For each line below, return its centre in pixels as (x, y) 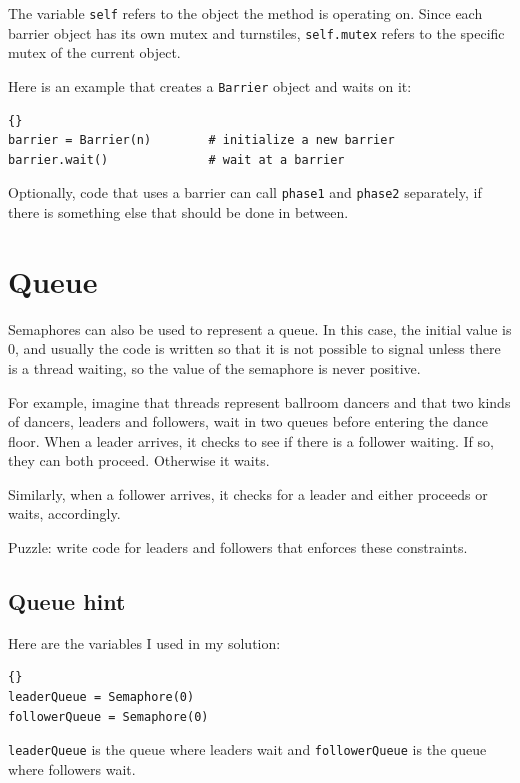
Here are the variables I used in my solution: (144, 642)
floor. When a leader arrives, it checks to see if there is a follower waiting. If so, (251, 440)
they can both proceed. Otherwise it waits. (139, 460)
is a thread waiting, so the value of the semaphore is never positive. (214, 367)
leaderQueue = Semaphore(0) (101, 697)
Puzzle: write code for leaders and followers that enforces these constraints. (238, 547)
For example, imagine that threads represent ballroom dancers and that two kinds (259, 401)
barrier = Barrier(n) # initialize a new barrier (201, 140)
